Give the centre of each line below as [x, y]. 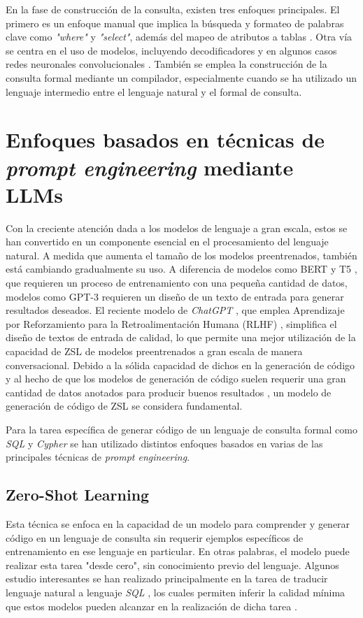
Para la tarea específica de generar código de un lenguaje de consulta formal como [181, 429]
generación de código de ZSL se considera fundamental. [124, 406]
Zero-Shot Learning [78, 495]
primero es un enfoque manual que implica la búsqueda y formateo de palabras [175, 23]
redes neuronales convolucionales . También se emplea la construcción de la [166, 64]
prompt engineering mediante [150, 167]
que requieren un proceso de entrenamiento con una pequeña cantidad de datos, [177, 283]
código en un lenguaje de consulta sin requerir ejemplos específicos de [155, 537]
